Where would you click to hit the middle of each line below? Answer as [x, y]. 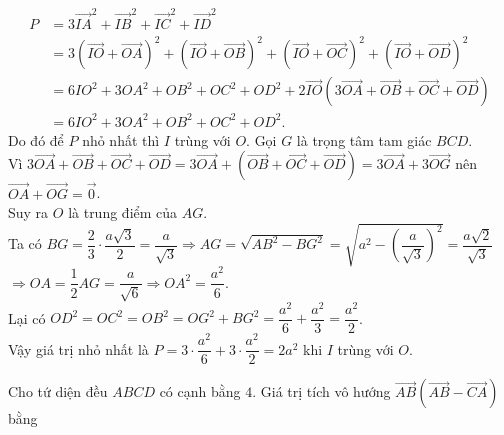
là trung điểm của [123, 212]
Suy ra [28, 212]
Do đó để [36, 139]
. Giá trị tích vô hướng [321, 391]
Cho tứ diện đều [58, 391]
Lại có [27, 317]
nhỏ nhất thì [121, 139]
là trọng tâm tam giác [364, 139]
